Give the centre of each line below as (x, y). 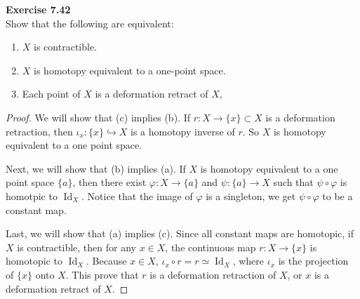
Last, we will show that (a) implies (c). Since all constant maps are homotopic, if (180, 233)
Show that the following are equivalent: (90, 23)
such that (293, 182)
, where (248, 261)
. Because (107, 261)
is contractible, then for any (76, 247)
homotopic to (34, 261)
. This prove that (102, 274)
